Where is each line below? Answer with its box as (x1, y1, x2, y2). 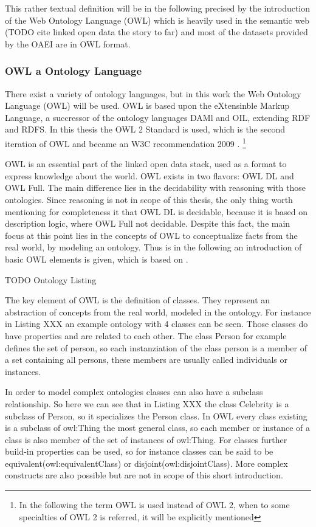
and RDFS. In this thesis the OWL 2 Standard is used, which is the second (5, 123, 286, 136)
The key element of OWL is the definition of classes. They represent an (5, 294, 270, 306)
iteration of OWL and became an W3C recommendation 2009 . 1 (5, 135, 246, 150)
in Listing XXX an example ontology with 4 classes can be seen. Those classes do (5, 317, 308, 330)
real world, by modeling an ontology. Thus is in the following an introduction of (5, 241, 302, 253)
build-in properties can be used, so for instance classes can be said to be (5, 445, 273, 458)
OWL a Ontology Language (5, 63, 142, 78)
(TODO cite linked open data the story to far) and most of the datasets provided (5, 26, 308, 38)
